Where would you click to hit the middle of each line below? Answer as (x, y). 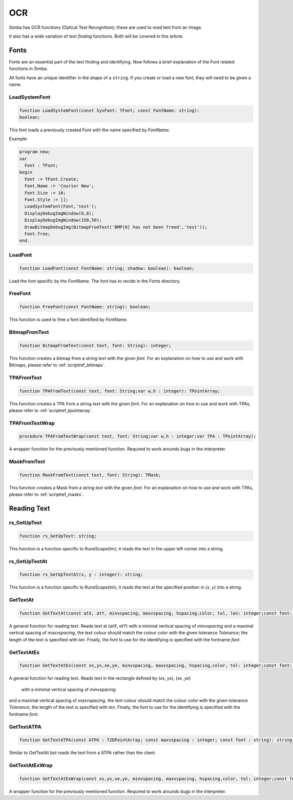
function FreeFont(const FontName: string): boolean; (85, 307)
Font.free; (38, 234)
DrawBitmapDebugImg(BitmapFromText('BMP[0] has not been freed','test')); (116, 227)
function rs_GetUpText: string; (58, 536)
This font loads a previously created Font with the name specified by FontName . (90, 130)
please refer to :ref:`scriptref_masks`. (46, 495)
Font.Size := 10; (45, 193)
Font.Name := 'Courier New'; (60, 186)
